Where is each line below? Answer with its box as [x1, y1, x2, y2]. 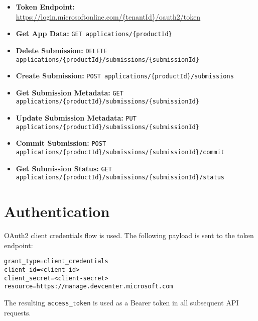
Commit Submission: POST [16, 138, 106, 148]
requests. [4, 307, 31, 317]
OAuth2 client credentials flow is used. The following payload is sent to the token [4, 230, 254, 241]
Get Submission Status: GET [16, 163, 112, 173]
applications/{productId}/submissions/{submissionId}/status [16, 174, 225, 181]
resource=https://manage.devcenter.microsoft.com [4, 283, 173, 290]
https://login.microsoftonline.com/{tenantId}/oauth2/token [16, 11, 201, 22]
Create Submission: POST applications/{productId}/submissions [16, 70, 234, 81]
